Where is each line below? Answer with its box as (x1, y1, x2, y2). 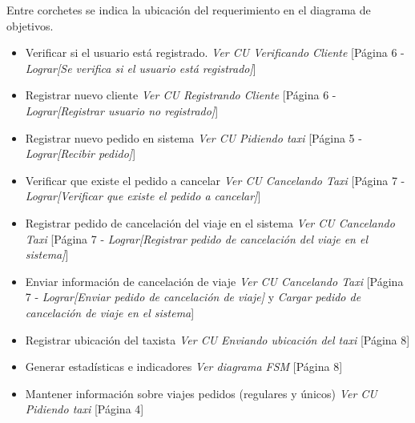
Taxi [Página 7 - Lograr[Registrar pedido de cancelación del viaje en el (25, 230, 368, 247)
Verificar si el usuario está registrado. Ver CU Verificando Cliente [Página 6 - (25, 44, 405, 61)
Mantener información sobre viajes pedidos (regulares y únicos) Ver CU (25, 385, 377, 401)
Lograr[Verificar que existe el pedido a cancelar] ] (25, 187, 261, 204)
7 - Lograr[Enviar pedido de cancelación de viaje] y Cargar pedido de (25, 288, 361, 305)
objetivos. (6, 17, 54, 34)
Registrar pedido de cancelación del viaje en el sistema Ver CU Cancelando (25, 214, 395, 231)
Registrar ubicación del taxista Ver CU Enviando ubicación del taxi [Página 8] (25, 331, 410, 348)
